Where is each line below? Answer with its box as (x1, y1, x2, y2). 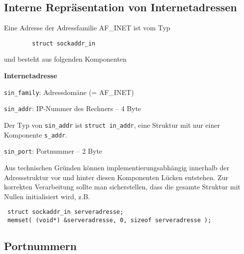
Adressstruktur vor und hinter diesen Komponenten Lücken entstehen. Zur (4, 172, 229, 182)
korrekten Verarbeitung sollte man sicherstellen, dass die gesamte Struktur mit (4, 182, 241, 192)
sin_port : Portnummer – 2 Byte (4, 146, 103, 156)
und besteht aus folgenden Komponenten (4, 54, 127, 64)
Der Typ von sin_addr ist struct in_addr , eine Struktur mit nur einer (4, 119, 220, 130)
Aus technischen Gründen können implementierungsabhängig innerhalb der (4, 162, 230, 172)
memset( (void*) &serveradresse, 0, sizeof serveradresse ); (7, 216, 212, 224)
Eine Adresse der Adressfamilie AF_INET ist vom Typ (4, 23, 170, 33)
